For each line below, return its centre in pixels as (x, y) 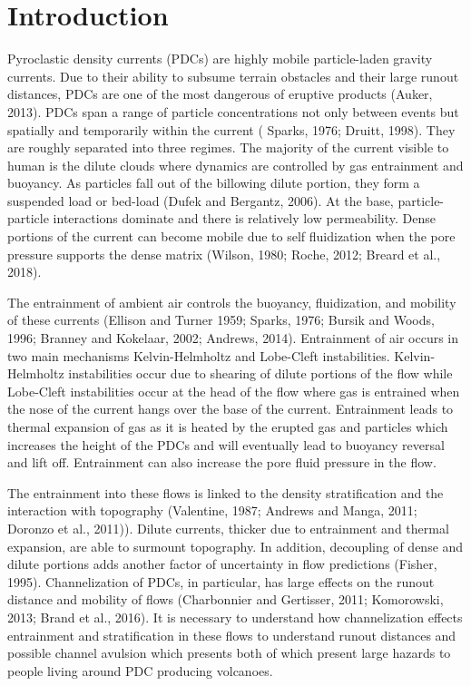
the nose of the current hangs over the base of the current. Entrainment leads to (231, 409)
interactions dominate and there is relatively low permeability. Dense (244, 218)
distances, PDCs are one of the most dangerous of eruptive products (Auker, (220, 94)
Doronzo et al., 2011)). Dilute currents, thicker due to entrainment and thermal (228, 528)
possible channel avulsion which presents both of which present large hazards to (229, 653)
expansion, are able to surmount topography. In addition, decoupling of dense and (235, 546)
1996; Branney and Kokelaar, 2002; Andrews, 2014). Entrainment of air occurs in (233, 338)
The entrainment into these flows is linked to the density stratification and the (226, 492)
